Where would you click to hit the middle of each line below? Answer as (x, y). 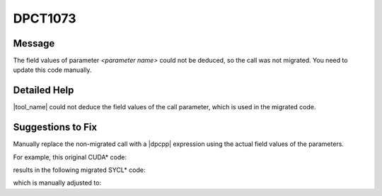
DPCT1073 (45, 18)
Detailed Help (44, 91)
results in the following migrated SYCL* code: (79, 170)
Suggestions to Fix (55, 127)
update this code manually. (52, 70)
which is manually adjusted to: (57, 183)
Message (34, 43)
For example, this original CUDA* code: (70, 157)
